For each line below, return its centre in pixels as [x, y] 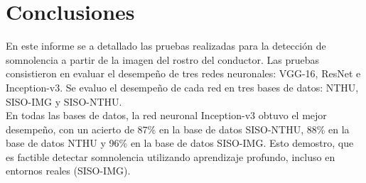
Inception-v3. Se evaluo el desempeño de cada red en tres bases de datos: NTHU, [182, 87]
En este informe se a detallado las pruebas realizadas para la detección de [166, 46]
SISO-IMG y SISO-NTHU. [64, 101]
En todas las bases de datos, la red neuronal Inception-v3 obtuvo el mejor [166, 115]
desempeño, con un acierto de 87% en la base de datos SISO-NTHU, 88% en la [178, 129]
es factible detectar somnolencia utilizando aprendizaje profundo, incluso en [171, 156]
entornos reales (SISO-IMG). [68, 171]
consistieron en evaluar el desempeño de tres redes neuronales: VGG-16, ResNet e [183, 73]
